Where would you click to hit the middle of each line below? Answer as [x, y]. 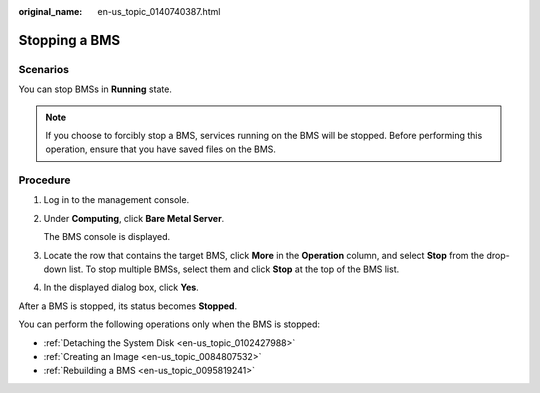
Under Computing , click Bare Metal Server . [134, 218]
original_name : [50, 11]
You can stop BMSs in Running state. [95, 89]
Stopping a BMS [69, 40]
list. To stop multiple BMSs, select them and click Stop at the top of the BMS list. [234, 269]
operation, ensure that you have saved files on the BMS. [161, 149]
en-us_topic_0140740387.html [159, 11]
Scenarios [44, 69]
